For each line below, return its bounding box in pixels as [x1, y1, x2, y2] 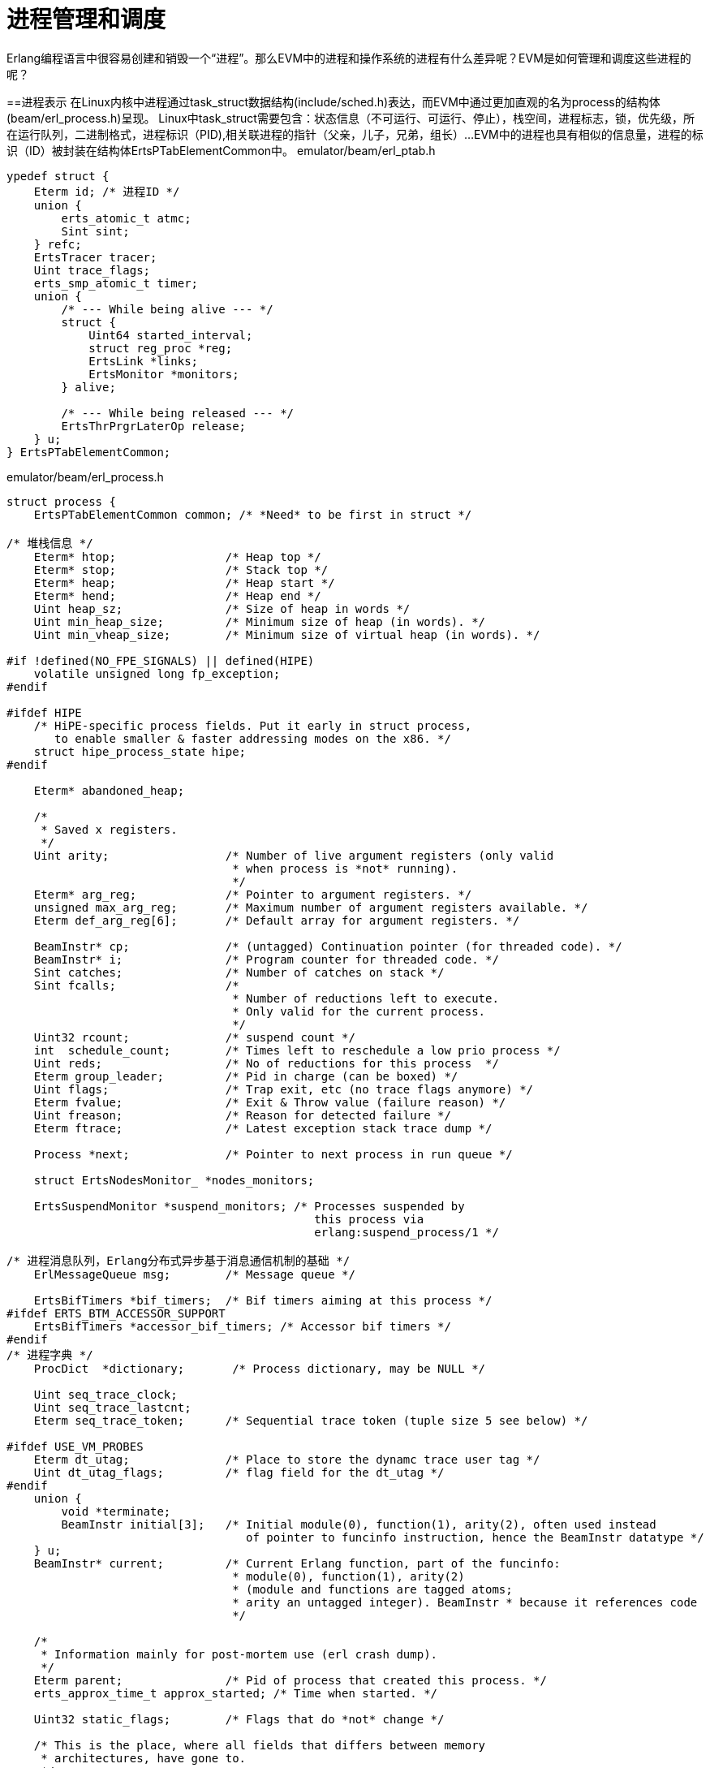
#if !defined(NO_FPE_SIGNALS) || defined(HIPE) [6, 653, 315, 667]
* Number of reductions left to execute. [232, 991, 499, 1005]
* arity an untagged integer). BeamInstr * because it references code [232, 1595, 698, 1609]
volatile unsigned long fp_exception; [33, 666, 281, 680]
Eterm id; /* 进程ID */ [33, 184, 180, 198]
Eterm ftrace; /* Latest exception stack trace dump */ [33, 1121, 493, 1135]
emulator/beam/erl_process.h [6, 469, 164, 484]
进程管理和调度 [6, 6, 166, 33]
